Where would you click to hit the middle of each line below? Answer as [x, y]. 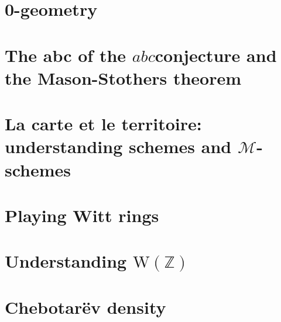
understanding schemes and [118, 146]
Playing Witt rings [82, 215]
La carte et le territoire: [103, 124]
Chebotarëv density [85, 307]
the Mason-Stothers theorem [123, 77]
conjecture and [216, 55]
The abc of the [66, 55]
